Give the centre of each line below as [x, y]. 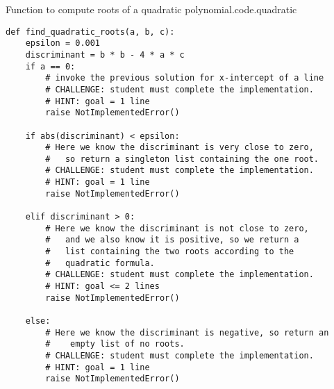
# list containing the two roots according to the [170, 252]
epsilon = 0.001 [63, 43]
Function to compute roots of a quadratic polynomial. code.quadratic [151, 9]
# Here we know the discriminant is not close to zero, [177, 228]
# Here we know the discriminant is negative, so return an [187, 332]
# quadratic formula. [100, 263]
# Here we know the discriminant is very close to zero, [179, 148]
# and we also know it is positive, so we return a [172, 240]
